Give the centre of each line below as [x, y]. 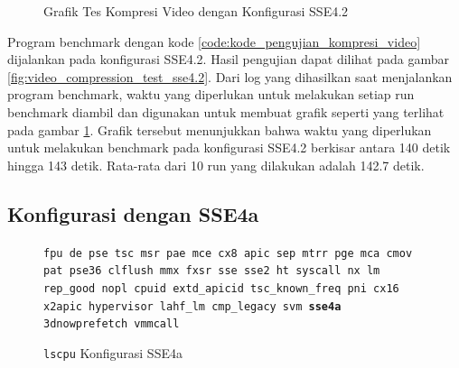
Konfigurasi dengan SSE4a [133, 213]
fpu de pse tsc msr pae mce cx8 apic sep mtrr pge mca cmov [228, 253]
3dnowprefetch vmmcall [112, 324]
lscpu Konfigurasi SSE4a [113, 352]
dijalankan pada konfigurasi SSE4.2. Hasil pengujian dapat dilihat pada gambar [229, 59]
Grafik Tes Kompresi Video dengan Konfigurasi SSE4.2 [196, 11]
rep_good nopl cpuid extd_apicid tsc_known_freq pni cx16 [221, 288]
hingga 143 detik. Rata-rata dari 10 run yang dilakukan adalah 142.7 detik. [216, 165]
